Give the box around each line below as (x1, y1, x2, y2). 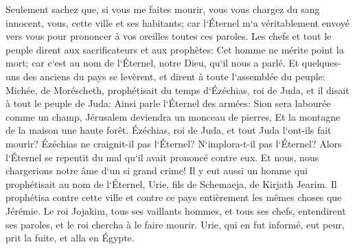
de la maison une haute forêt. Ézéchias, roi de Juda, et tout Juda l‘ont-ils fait (5, 123, 332, 137)
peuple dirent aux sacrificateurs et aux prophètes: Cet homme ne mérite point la (5, 42, 344, 56)
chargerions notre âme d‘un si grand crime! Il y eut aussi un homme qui (5, 163, 308, 178)
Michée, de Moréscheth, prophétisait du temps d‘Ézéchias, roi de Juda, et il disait (5, 82, 350, 97)
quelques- (301, 56, 341, 70)
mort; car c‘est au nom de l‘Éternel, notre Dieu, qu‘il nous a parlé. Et (5, 56, 299, 70)
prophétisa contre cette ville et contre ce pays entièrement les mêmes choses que (5, 190, 342, 204)
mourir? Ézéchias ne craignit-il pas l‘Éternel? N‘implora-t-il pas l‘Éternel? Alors (5, 136, 342, 150)
